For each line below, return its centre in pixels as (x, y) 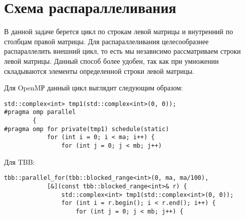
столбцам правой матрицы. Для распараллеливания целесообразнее (106, 41)
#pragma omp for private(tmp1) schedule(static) (87, 129)
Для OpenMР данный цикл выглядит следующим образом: (94, 88)
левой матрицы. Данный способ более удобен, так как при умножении (111, 61)
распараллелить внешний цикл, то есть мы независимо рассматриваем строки (123, 51)
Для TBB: (20, 161)
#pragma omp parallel (40, 112)
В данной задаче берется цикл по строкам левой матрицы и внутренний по (119, 31)
